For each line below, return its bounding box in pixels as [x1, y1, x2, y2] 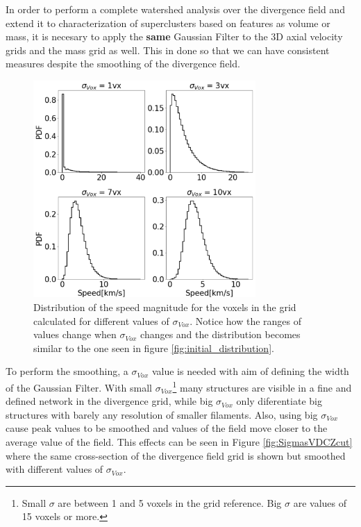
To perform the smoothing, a [6, 364, 128, 378]
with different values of [6, 462, 103, 476]
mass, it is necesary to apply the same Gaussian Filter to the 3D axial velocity [6, 29, 343, 44]
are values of [293, 495, 347, 510]
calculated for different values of [33, 313, 169, 328]
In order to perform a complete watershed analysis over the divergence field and [6, 2, 345, 16]
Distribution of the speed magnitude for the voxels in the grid [33, 300, 296, 315]
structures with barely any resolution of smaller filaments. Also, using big [6, 407, 318, 421]
